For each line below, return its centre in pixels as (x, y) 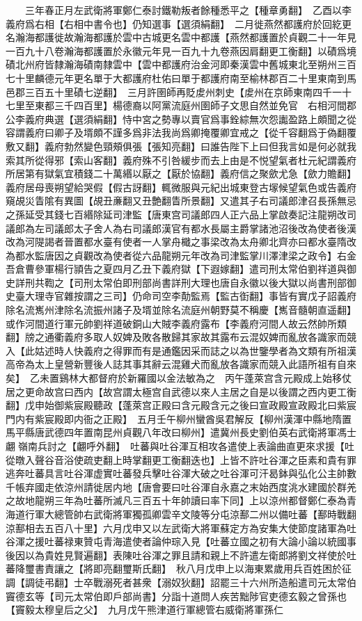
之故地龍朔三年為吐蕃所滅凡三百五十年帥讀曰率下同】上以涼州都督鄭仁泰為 (176, 500)
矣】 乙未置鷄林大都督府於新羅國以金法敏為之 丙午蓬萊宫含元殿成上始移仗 (179, 378)
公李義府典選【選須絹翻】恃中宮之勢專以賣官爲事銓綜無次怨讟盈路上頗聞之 (176, 119)
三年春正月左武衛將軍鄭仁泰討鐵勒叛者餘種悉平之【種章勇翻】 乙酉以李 (188, 10)
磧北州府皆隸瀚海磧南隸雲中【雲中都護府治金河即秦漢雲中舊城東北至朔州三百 (181, 64)
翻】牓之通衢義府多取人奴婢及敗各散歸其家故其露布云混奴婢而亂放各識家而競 (181, 337)
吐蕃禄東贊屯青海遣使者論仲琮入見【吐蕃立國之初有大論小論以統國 (195, 541)
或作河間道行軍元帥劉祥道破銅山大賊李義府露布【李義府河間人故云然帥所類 (176, 323)
